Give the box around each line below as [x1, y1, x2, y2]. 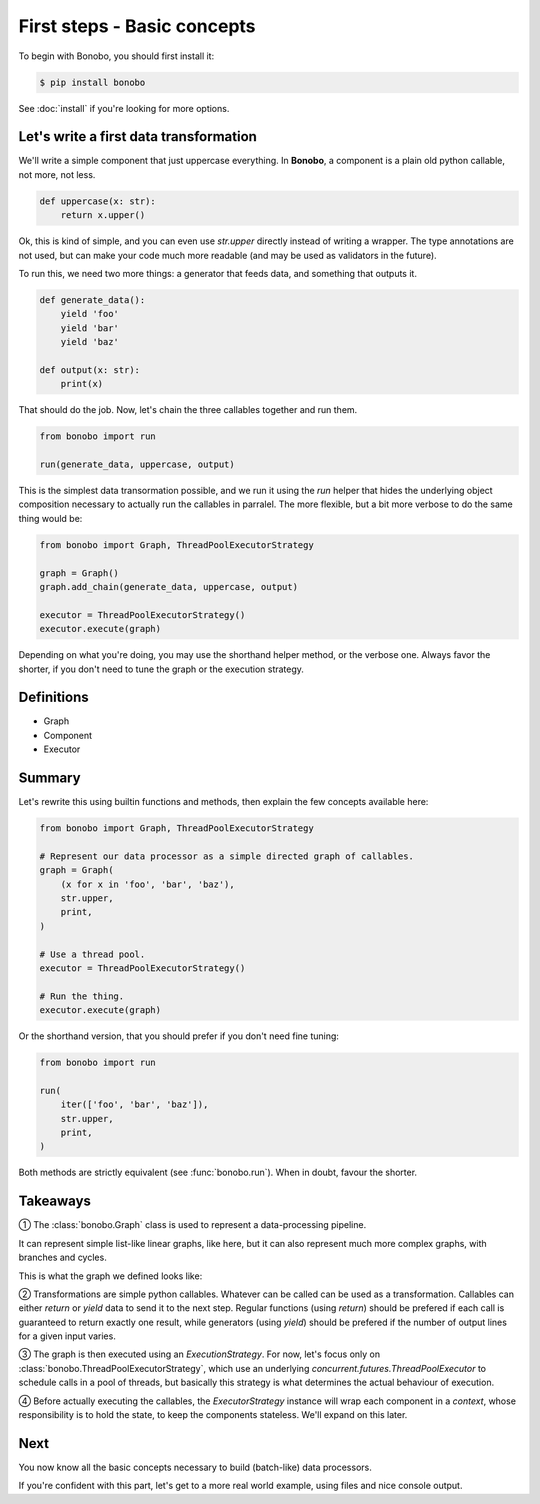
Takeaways [18, 1193, 92, 1210]
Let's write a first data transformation [18, 128, 257, 145]
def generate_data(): [39, 294, 146, 305]
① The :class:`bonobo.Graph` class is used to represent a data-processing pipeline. [18, 1219, 367, 1231]
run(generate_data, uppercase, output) [39, 459, 235, 470]
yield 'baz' [60, 336, 120, 348]
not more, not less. [18, 168, 96, 180]
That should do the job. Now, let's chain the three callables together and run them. [18, 404, 358, 416]
